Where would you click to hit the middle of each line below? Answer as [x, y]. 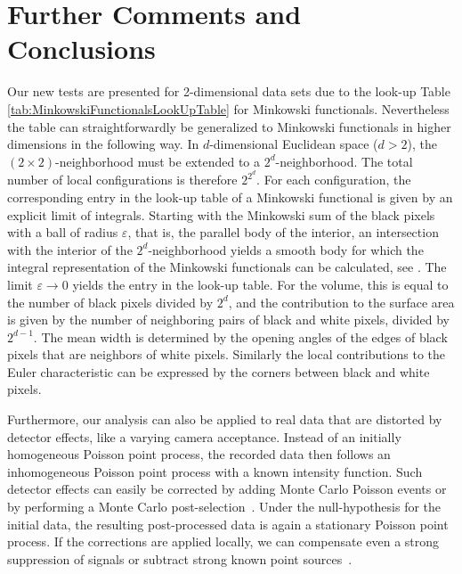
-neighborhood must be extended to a [158, 161]
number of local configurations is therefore [122, 180]
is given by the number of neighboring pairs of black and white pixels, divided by [229, 320]
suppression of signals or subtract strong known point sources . [180, 558]
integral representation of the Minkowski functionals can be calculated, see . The [227, 267]
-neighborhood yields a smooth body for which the [286, 249]
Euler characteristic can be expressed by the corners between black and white [219, 371]
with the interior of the [70, 249]
